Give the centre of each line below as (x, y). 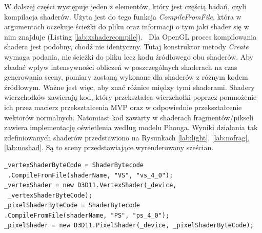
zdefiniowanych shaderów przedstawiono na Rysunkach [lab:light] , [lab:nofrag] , (127, 137)
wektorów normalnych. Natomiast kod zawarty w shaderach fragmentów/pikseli (129, 117)
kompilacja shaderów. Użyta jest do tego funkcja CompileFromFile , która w (123, 16)
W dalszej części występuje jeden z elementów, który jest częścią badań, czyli (125, 6)
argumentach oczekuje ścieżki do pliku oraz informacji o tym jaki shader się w (127, 26)
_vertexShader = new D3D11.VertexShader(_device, (90, 185)
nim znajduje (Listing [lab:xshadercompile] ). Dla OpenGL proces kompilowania (130, 36)
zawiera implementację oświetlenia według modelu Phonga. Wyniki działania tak (131, 127)
